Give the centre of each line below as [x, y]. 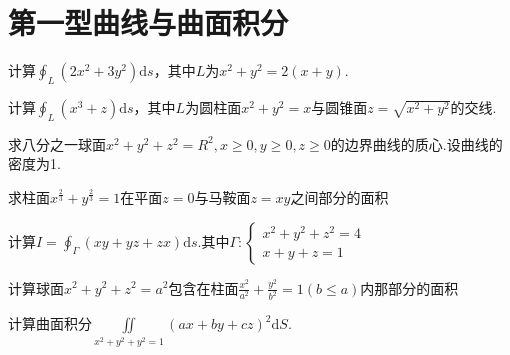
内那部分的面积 [409, 287]
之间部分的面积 [339, 196]
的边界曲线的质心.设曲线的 [416, 143]
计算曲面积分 [50, 323]
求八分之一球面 [57, 143]
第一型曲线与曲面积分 [148, 22]
